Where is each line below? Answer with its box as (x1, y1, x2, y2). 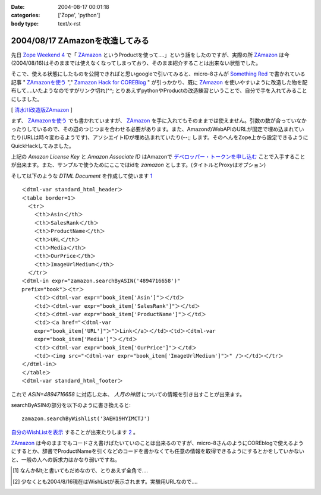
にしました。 (11, 95, 43, 102)
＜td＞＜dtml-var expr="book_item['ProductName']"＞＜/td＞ (33, 311, 207, 318)
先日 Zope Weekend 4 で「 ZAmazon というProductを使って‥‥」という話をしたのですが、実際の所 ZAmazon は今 (11, 51, 289, 58)
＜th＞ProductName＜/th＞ (33, 228, 105, 235)
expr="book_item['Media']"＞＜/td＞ (33, 336, 138, 343)
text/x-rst (58, 20, 81, 27)
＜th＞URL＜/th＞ (33, 236, 80, 243)
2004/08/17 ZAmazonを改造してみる (11, 36, 150, 46)
